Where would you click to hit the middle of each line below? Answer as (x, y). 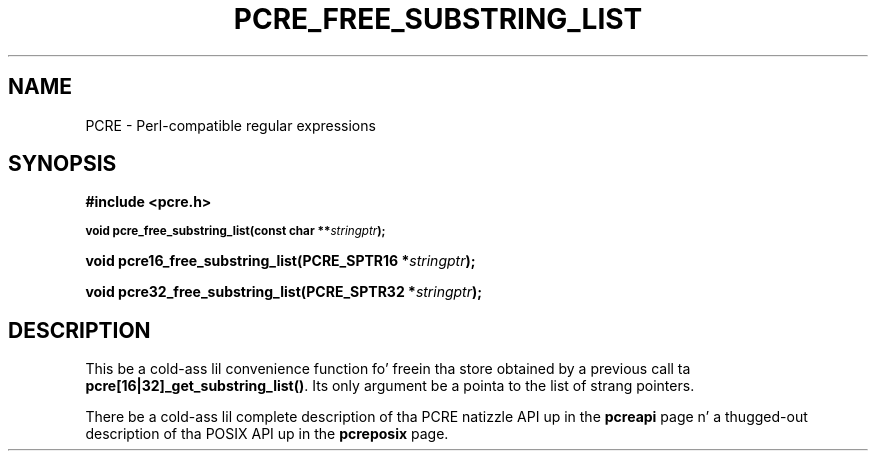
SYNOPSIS (62, 164)
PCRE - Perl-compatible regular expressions (230, 125)
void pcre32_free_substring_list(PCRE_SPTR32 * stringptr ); (284, 292)
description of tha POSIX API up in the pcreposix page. (267, 434)
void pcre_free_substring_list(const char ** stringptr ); (235, 231)
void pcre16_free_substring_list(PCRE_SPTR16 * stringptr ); (280, 261)
